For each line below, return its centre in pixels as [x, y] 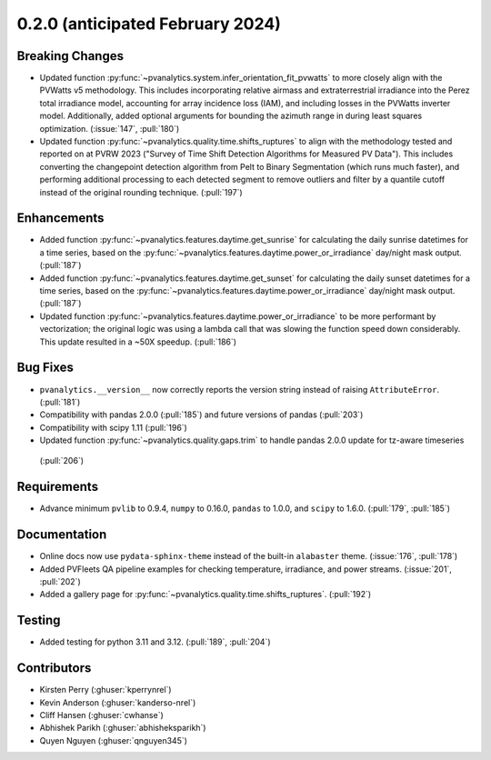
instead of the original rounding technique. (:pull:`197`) [141, 192]
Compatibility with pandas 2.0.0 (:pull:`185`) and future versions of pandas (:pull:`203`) [201, 415]
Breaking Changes [70, 56]
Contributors [54, 668]
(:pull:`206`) [61, 461]
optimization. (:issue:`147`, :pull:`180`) [110, 128]
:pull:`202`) [60, 582]
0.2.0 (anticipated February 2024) [149, 24]
